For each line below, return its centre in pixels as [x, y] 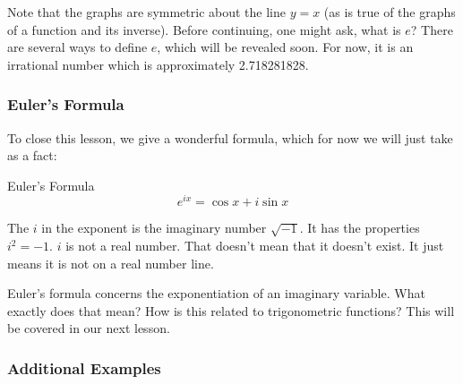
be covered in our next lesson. [89, 328]
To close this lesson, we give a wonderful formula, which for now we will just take [230, 137]
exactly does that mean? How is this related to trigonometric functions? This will [231, 310]
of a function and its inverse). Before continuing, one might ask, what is [204, 29]
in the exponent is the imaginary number [154, 228]
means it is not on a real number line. [111, 263]
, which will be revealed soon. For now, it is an [285, 47]
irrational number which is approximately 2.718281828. [158, 64]
